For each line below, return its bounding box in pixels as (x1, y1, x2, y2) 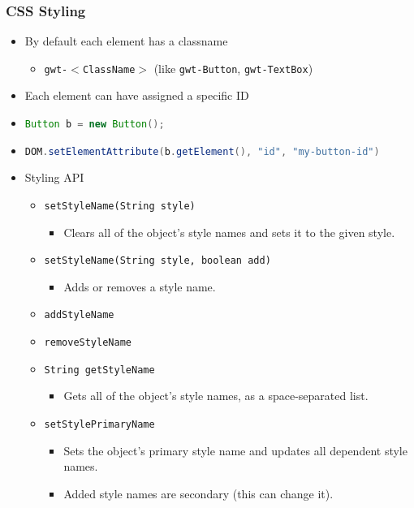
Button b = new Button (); (24, 118, 165, 131)
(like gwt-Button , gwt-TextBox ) (153, 59, 313, 76)
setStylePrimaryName (44, 419, 155, 431)
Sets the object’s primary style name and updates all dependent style (63, 441, 408, 458)
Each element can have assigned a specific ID (24, 87, 249, 104)
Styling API (24, 169, 84, 186)
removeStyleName (44, 337, 132, 349)
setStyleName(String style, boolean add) (44, 255, 271, 267)
